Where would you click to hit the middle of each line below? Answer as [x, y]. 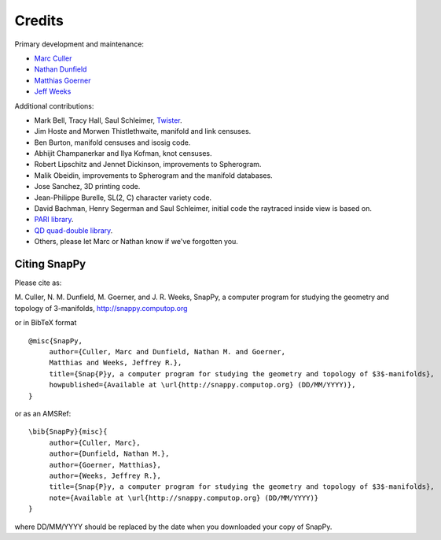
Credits [39, 20]
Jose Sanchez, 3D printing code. [87, 187]
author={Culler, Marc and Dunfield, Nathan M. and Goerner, [167, 352]
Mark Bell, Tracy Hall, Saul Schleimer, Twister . [108, 120]
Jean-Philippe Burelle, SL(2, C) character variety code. [123, 198]
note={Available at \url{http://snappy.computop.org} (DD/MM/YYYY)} [184, 497]
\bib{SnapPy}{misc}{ [68, 432]
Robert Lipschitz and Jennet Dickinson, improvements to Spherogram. [148, 165]
